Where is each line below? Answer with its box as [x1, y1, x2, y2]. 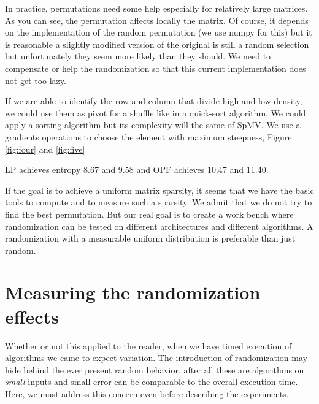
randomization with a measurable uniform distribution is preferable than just [5, 232, 296, 245]
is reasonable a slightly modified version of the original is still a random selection [5, 37, 309, 50]
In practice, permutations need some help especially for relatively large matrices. [5, 2, 308, 14]
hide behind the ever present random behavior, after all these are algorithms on [5, 363, 304, 376]
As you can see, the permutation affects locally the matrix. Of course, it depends [5, 13, 309, 26]
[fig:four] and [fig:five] [5, 142, 85, 155]
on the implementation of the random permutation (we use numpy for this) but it [5, 26, 312, 39]
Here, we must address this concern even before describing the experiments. [5, 387, 289, 400]
